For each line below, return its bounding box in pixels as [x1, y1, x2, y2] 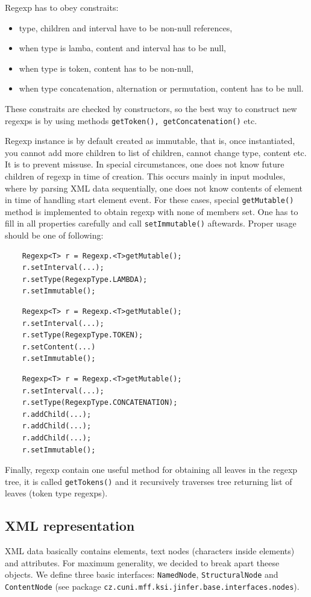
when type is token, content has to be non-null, [19, 61, 193, 74]
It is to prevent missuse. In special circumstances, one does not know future [5, 158, 284, 170]
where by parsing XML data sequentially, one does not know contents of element [5, 181, 303, 194]
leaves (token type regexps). [5, 487, 108, 499]
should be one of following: [5, 229, 104, 242]
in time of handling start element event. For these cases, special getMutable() [5, 193, 294, 206]
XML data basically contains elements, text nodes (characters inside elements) [5, 545, 295, 557]
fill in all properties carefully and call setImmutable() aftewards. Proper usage [5, 217, 297, 230]
